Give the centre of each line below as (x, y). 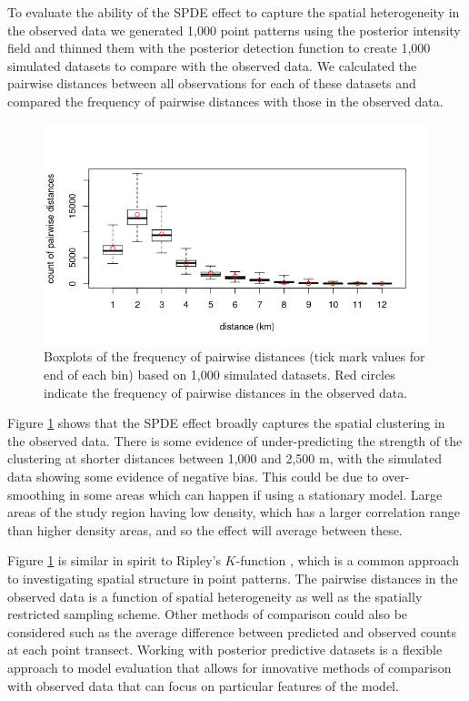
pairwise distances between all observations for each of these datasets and (212, 83)
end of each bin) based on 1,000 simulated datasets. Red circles (220, 375)
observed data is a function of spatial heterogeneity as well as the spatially (215, 596)
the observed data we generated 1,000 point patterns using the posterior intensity (234, 30)
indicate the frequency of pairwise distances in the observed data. (226, 392)
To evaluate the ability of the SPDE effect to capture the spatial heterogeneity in (234, 12)
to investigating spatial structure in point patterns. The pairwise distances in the (233, 578)
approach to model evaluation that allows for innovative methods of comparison (230, 667)
